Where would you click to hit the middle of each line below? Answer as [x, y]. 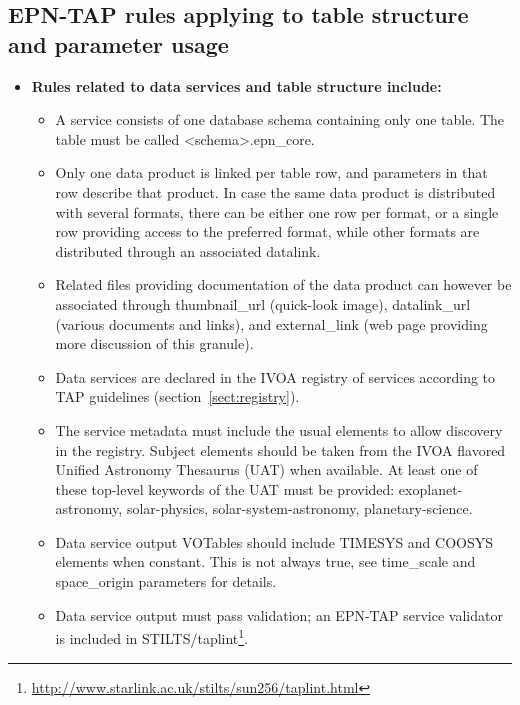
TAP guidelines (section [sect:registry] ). [177, 396]
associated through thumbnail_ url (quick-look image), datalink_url [263, 303]
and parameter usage [118, 43]
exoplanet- [430, 488]
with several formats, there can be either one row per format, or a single [277, 211]
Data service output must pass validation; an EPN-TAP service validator [279, 614]
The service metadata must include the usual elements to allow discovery [279, 429]
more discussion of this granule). [154, 343]
